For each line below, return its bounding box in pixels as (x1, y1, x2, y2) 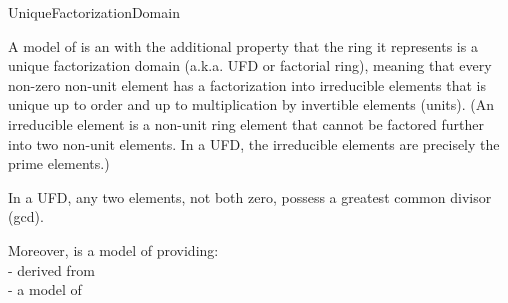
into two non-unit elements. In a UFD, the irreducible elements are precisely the (8, 133, 500, 154)
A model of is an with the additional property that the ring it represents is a (8, 35, 478, 56)
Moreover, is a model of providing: (8, 239, 219, 260)
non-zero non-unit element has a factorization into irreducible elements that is (8, 74, 486, 95)
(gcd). (8, 206, 44, 227)
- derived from (8, 259, 95, 280)
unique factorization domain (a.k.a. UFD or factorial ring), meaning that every (8, 55, 492, 76)
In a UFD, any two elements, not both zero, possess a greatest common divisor (8, 186, 492, 207)
